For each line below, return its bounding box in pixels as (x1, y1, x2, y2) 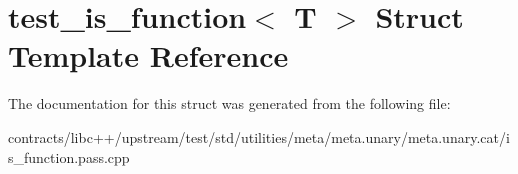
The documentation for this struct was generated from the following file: (8, 93, 451, 114)
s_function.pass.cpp (8, 146, 130, 167)
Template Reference (8, 35, 289, 76)
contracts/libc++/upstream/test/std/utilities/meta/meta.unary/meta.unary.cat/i (8, 126, 510, 147)
